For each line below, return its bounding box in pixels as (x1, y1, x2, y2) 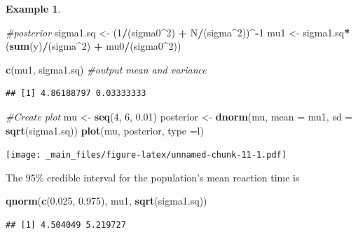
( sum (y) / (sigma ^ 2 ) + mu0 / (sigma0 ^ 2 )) (6, 39, 181, 53)
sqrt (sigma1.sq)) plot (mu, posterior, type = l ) (6, 123, 204, 137)
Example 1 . (6, 1, 61, 15)
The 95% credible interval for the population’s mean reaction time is (6, 170, 300, 184)
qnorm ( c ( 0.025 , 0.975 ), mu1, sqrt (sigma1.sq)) (6, 193, 207, 208)
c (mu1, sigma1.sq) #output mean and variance (6, 62, 207, 76)
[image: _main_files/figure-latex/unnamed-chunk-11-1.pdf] (6, 150, 287, 160)
